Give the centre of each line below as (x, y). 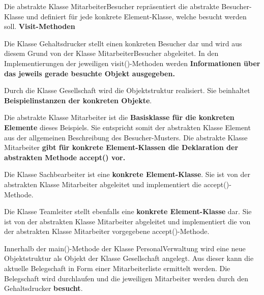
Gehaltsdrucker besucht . (43, 288)
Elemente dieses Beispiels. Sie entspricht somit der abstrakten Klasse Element (127, 127)
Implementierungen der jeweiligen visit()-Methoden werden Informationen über (132, 63)
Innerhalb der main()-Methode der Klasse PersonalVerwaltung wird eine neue (125, 248)
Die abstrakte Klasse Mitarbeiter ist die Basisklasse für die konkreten (119, 117)
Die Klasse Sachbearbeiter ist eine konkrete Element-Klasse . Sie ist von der (127, 174)
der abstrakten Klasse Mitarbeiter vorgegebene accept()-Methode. (107, 231)
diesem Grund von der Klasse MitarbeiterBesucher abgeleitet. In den (111, 53)
